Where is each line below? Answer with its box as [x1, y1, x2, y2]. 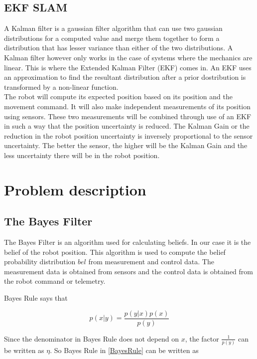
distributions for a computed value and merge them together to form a [4, 32, 220, 43]
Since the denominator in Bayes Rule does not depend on [4, 333, 179, 344]
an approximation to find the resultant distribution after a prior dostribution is [4, 72, 246, 82]
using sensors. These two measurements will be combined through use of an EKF [4, 111, 252, 121]
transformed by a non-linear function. [4, 81, 119, 92]
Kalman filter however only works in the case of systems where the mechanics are [4, 52, 253, 62]
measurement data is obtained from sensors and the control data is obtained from [4, 266, 253, 276]
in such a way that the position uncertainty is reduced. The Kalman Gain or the [4, 121, 250, 131]
